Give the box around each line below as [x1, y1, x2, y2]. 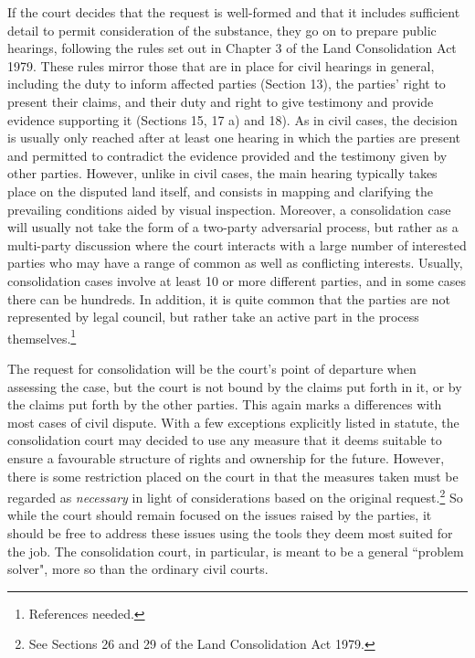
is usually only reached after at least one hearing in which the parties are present [7, 128, 461, 147]
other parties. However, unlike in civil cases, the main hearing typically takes [7, 164, 438, 183]
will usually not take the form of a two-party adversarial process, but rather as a [7, 218, 459, 237]
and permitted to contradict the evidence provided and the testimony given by [7, 145, 448, 164]
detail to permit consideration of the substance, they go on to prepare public [7, 20, 437, 39]
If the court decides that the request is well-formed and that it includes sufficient [7, 3, 460, 21]
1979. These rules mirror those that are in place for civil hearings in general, [7, 56, 435, 75]
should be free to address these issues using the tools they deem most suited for [7, 523, 453, 542]
